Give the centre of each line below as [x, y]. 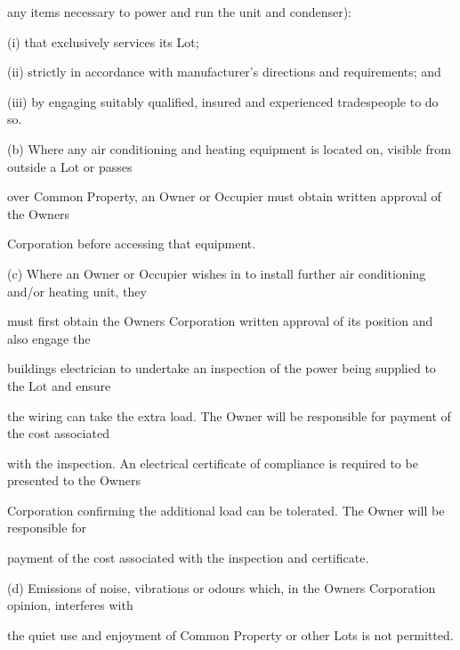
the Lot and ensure [59, 385]
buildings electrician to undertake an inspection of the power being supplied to [222, 368]
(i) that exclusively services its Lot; [103, 41]
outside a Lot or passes [70, 166]
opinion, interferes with [70, 605]
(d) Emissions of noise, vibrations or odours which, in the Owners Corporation [222, 587]
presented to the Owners [74, 480]
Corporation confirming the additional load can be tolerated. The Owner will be [226, 510]
